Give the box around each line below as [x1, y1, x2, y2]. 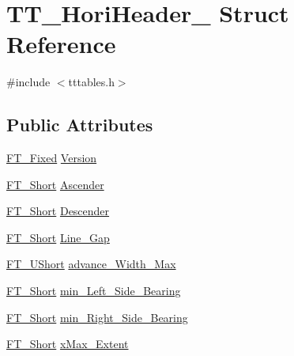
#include [6, 74, 51, 90]
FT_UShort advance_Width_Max [6, 256, 176, 272]
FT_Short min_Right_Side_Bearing [6, 309, 188, 325]
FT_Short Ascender [6, 176, 104, 192]
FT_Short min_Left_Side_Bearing [6, 282, 181, 299]
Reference [6, 28, 116, 60]
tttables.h [68, 74, 115, 90]
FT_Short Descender [6, 203, 110, 219]
